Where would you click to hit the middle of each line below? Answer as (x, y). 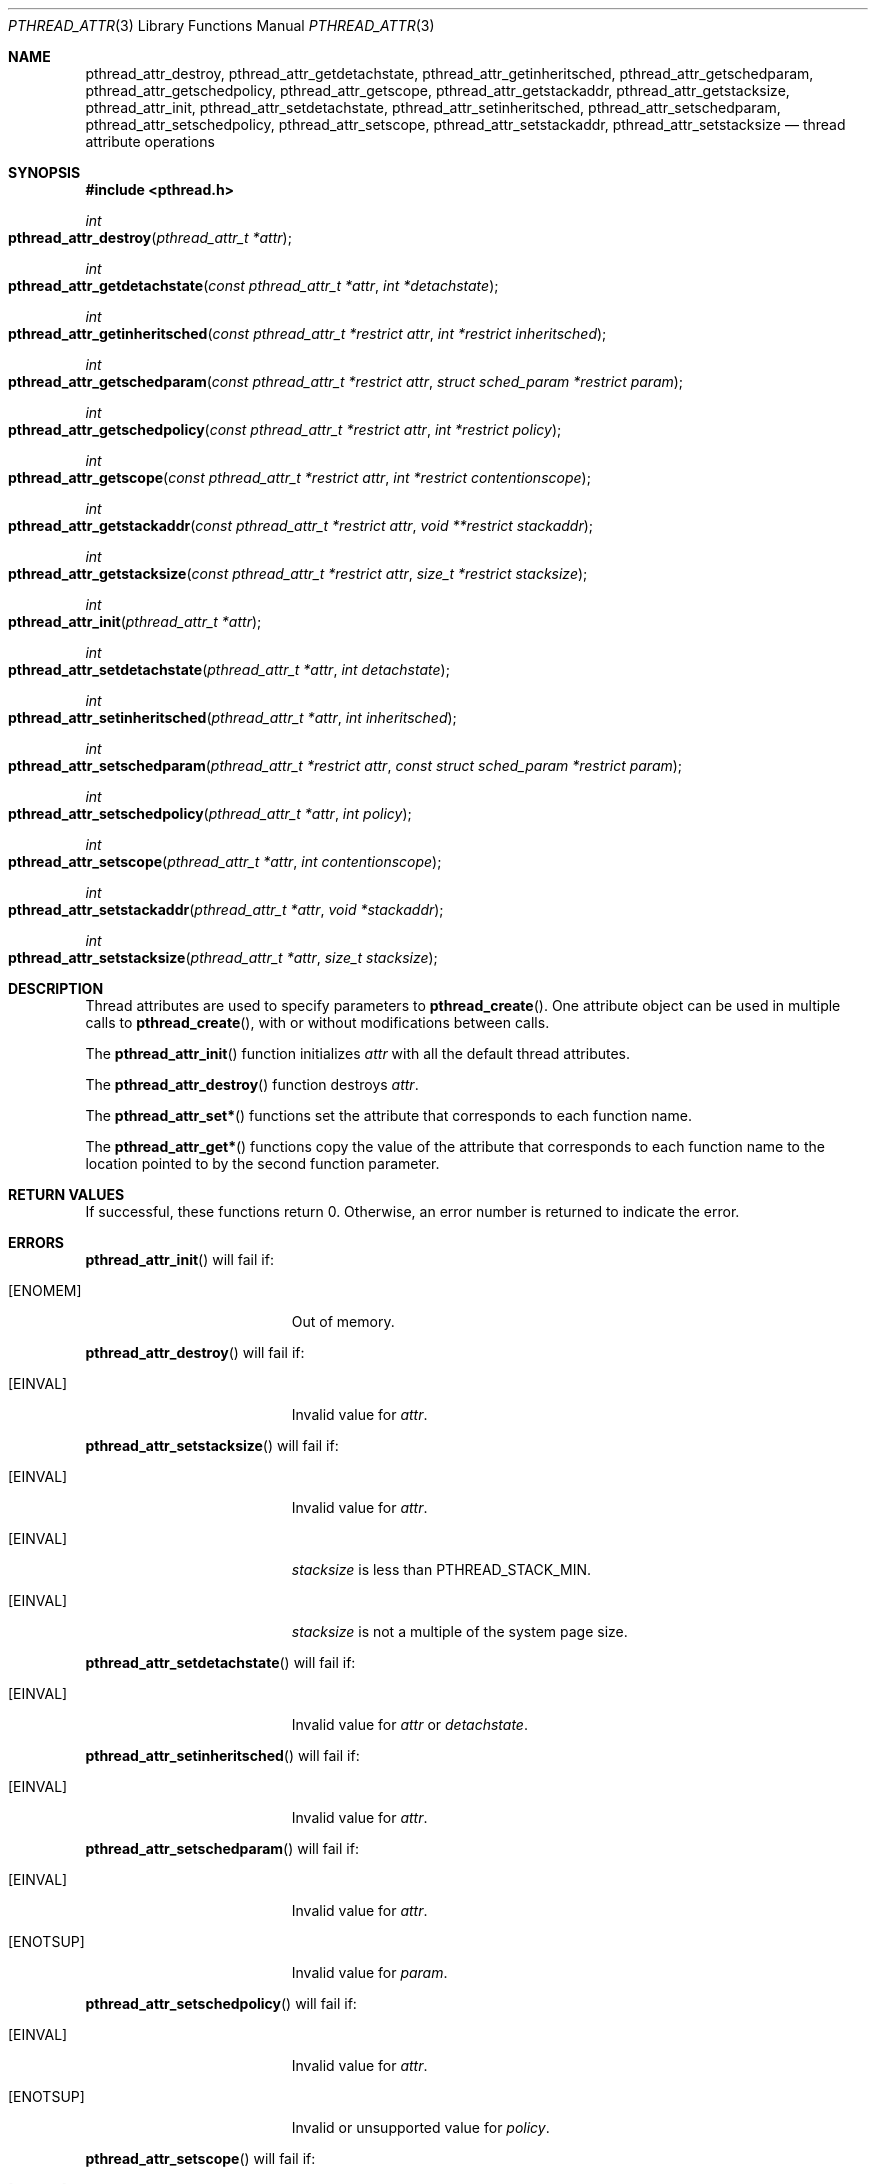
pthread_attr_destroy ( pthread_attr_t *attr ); (150, 237)
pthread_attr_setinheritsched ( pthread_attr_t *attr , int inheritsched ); (232, 717)
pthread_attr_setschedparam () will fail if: (222, 1848)
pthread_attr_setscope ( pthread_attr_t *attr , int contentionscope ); (225, 861)
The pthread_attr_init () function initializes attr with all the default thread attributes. (358, 1053)
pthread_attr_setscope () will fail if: (200, 2158)
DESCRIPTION (56, 988)
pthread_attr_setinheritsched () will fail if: (222, 1755)
